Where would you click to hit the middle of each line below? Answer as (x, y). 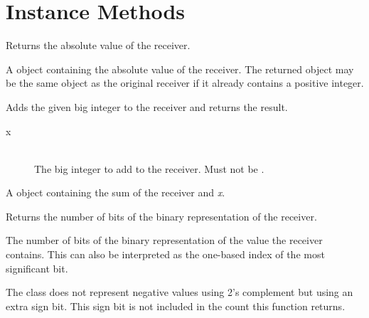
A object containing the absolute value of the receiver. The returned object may (180, 69)
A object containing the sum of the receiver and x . (116, 192)
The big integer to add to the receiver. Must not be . (149, 168)
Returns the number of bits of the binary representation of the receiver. (161, 216)
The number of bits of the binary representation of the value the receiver (164, 240)
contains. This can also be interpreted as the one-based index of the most (165, 254)
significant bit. (37, 268)
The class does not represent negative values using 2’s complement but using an (180, 292)
